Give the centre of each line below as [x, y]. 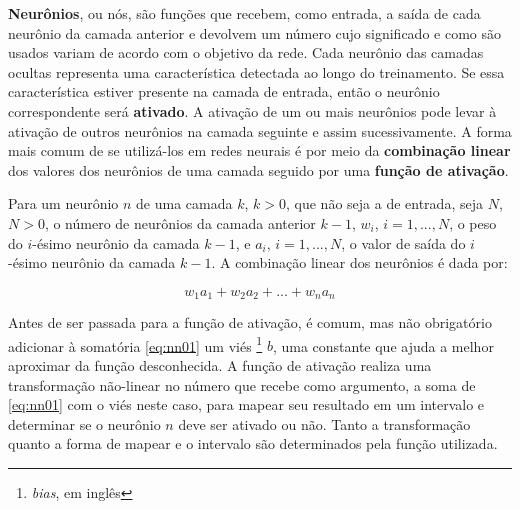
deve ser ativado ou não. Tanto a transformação [324, 423]
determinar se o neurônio [84, 423]
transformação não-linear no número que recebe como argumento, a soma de [242, 384]
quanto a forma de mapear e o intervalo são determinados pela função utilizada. [253, 443]
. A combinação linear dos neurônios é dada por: [359, 262]
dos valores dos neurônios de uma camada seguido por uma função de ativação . [258, 169]
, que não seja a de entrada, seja [384, 203]
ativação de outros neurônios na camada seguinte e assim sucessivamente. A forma [260, 130]
